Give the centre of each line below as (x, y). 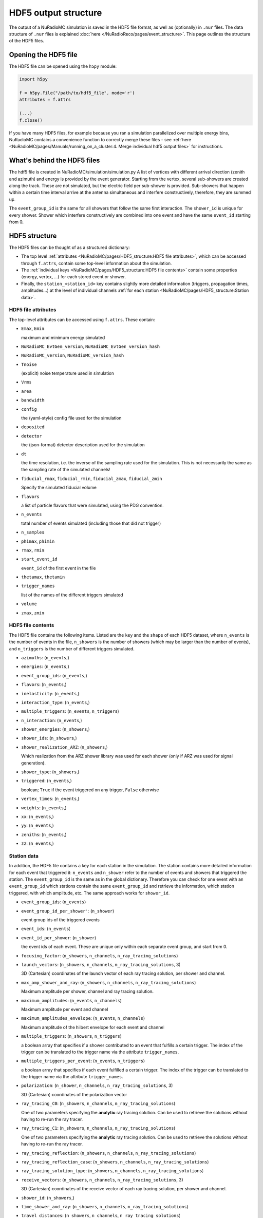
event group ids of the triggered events (60, 920)
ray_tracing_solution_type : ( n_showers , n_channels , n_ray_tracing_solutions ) (113, 1171)
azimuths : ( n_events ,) (45, 657)
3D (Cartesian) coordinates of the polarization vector (74, 1094)
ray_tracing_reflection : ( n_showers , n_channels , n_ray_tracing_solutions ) (109, 1153)
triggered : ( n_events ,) (47, 781)
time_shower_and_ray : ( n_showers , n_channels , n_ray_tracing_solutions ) (105, 1206)
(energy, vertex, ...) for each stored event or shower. (74, 277)
